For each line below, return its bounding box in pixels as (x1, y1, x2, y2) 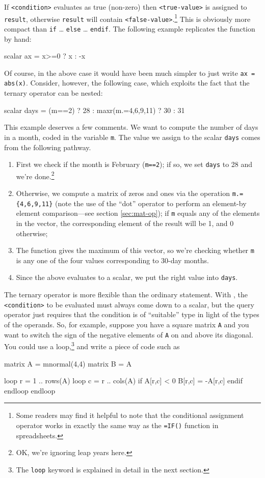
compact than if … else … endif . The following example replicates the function (4, 23, 255, 34)
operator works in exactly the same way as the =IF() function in (16, 419, 219, 430)
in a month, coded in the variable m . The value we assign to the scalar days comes (4, 131, 260, 142)
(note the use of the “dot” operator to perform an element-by (55, 198, 247, 208)
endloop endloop (4, 385, 56, 396)
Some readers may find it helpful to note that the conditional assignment (16, 410, 244, 420)
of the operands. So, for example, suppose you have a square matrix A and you (4, 319, 249, 329)
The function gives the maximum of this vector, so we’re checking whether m (16, 245, 254, 256)
